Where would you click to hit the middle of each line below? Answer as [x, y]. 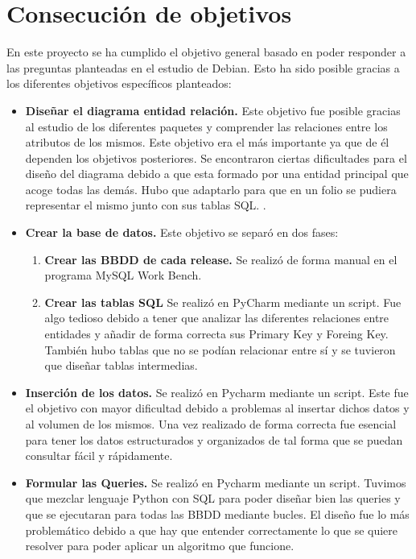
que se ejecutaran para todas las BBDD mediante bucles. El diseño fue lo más [217, 513]
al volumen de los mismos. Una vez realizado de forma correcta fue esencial [211, 424]
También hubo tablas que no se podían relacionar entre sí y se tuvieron [220, 349]
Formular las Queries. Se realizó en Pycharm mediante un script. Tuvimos [216, 482]
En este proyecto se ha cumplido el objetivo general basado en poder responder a [206, 52]
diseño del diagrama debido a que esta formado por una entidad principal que [217, 174]
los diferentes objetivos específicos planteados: [119, 83]
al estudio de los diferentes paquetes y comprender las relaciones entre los [206, 126]
